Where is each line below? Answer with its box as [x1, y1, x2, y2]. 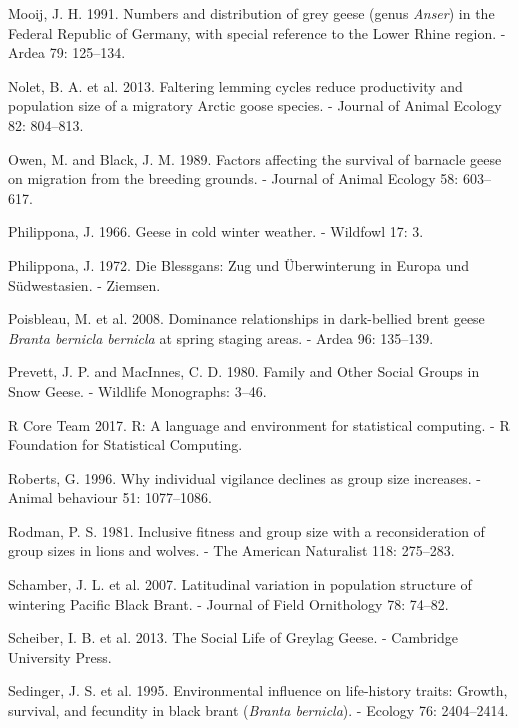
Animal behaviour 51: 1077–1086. [8, 487, 212, 508]
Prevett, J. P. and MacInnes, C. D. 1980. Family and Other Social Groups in [8, 361, 480, 382]
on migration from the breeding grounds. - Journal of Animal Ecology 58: [8, 168, 459, 189]
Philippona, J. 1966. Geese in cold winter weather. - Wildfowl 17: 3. [8, 221, 424, 242]
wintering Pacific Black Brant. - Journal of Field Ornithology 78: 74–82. [8, 593, 449, 614]
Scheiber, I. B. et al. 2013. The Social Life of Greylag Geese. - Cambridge [8, 627, 458, 648]
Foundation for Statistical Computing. [8, 434, 243, 455]
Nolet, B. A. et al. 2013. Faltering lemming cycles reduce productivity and [8, 75, 463, 96]
